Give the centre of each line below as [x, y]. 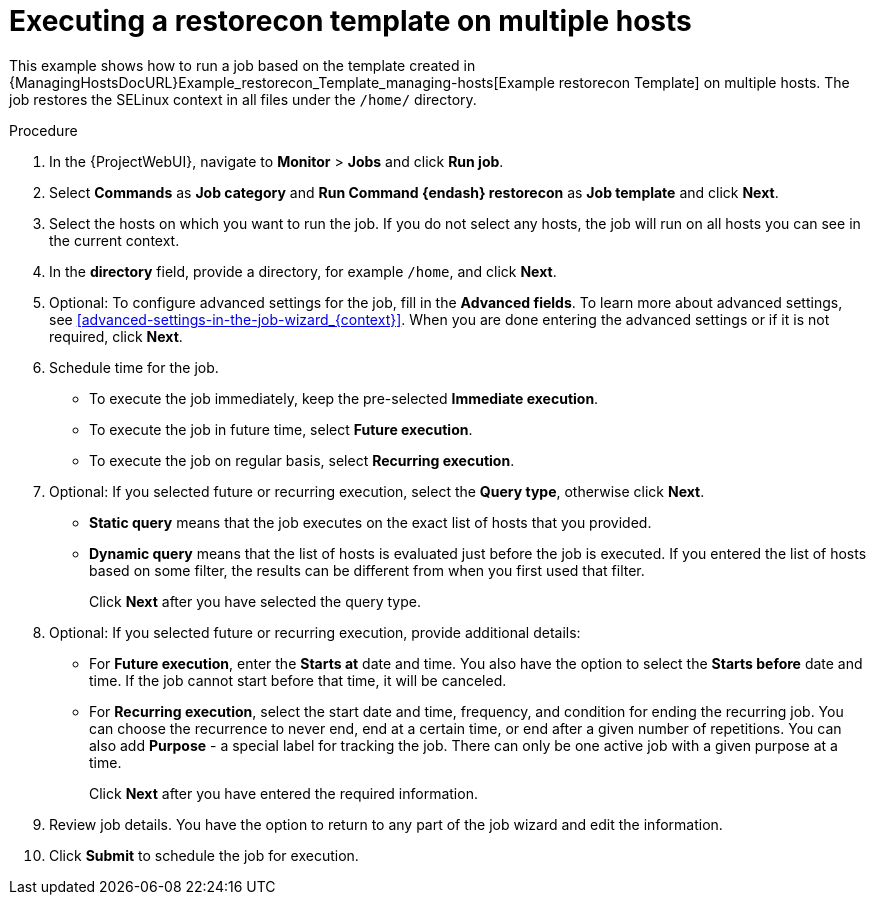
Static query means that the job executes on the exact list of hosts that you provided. [370, 522]
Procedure [43, 130]
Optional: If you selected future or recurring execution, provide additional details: [315, 632]
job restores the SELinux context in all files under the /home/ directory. [243, 99]
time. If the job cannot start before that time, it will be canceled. [298, 680]
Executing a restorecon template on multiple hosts [350, 21]
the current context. [114, 240]
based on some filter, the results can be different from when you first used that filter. [367, 570]
